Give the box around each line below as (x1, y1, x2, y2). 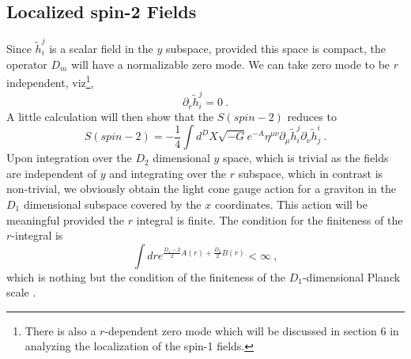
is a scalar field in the (49, 40, 153, 56)
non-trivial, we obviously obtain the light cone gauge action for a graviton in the (6, 180, 396, 197)
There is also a (25, 322, 96, 338)
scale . (6, 284, 36, 300)
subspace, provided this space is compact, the (165, 40, 386, 56)
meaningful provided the (6, 211, 125, 228)
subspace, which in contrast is (238, 164, 383, 181)
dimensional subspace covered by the (23, 195, 202, 212)
